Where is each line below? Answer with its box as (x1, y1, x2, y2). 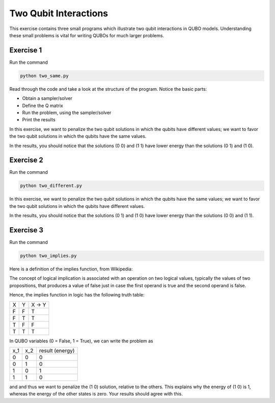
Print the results (22, 117, 56, 123)
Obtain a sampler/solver (22, 95, 72, 101)
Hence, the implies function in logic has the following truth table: (9, 292, 145, 298)
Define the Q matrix (22, 102, 63, 109)
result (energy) (39, 347, 75, 354)
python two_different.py (20, 183, 82, 189)
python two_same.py (20, 73, 69, 78)
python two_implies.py (20, 253, 77, 259)
